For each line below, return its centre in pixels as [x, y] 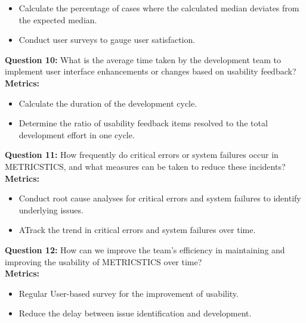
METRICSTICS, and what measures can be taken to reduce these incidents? [145, 166]
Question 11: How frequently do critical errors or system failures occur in [142, 155]
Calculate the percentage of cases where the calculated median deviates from [159, 8]
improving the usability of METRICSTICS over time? [103, 261]
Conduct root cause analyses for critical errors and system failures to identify [160, 198]
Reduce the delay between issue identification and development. [135, 313]
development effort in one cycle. [77, 134]
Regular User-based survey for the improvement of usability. [129, 293]
